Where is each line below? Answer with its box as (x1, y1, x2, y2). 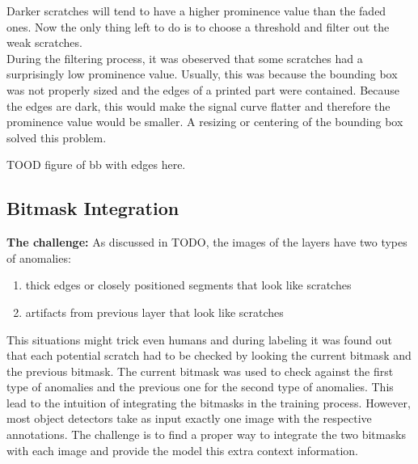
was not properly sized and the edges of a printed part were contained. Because (6, 81, 399, 98)
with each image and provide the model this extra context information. (6, 441, 358, 458)
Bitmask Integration (6, 196, 179, 221)
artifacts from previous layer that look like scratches (25, 303, 284, 320)
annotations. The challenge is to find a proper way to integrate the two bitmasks (6, 426, 406, 443)
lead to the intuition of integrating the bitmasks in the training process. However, (6, 394, 411, 411)
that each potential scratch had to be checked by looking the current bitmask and (6, 347, 412, 364)
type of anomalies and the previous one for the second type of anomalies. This (6, 378, 394, 395)
